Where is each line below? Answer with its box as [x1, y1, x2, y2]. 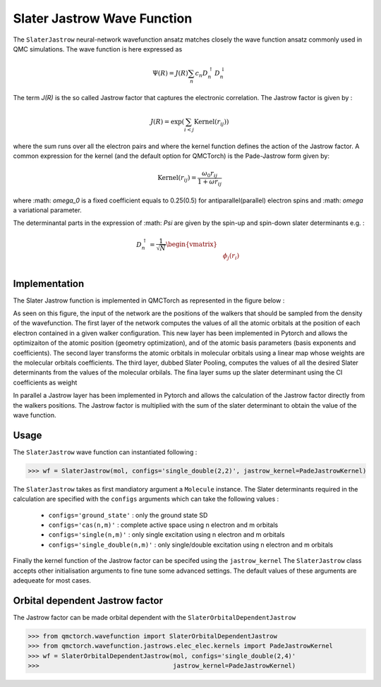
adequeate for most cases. [13, 576, 92, 585]
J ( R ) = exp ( [150, 117, 185, 126]
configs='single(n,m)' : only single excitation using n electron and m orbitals [48, 530, 285, 539]
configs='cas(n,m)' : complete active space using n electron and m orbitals [48, 521, 279, 529]
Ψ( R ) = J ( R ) [152, 69, 188, 78]
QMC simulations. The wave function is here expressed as [13, 44, 183, 53]
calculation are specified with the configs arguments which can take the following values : [13, 494, 279, 504]
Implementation [13, 277, 85, 289]
